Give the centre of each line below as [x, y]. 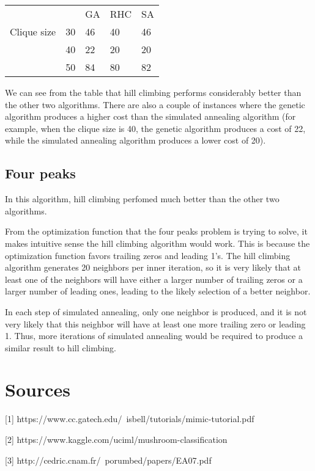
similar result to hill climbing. [61, 347]
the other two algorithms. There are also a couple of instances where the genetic [155, 104]
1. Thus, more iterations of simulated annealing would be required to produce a [154, 336]
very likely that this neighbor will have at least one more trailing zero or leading [155, 323]
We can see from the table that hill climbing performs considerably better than [153, 92]
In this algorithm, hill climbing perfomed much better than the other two [142, 199]
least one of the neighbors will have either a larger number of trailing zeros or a [154, 279]
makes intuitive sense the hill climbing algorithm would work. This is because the [157, 243]
